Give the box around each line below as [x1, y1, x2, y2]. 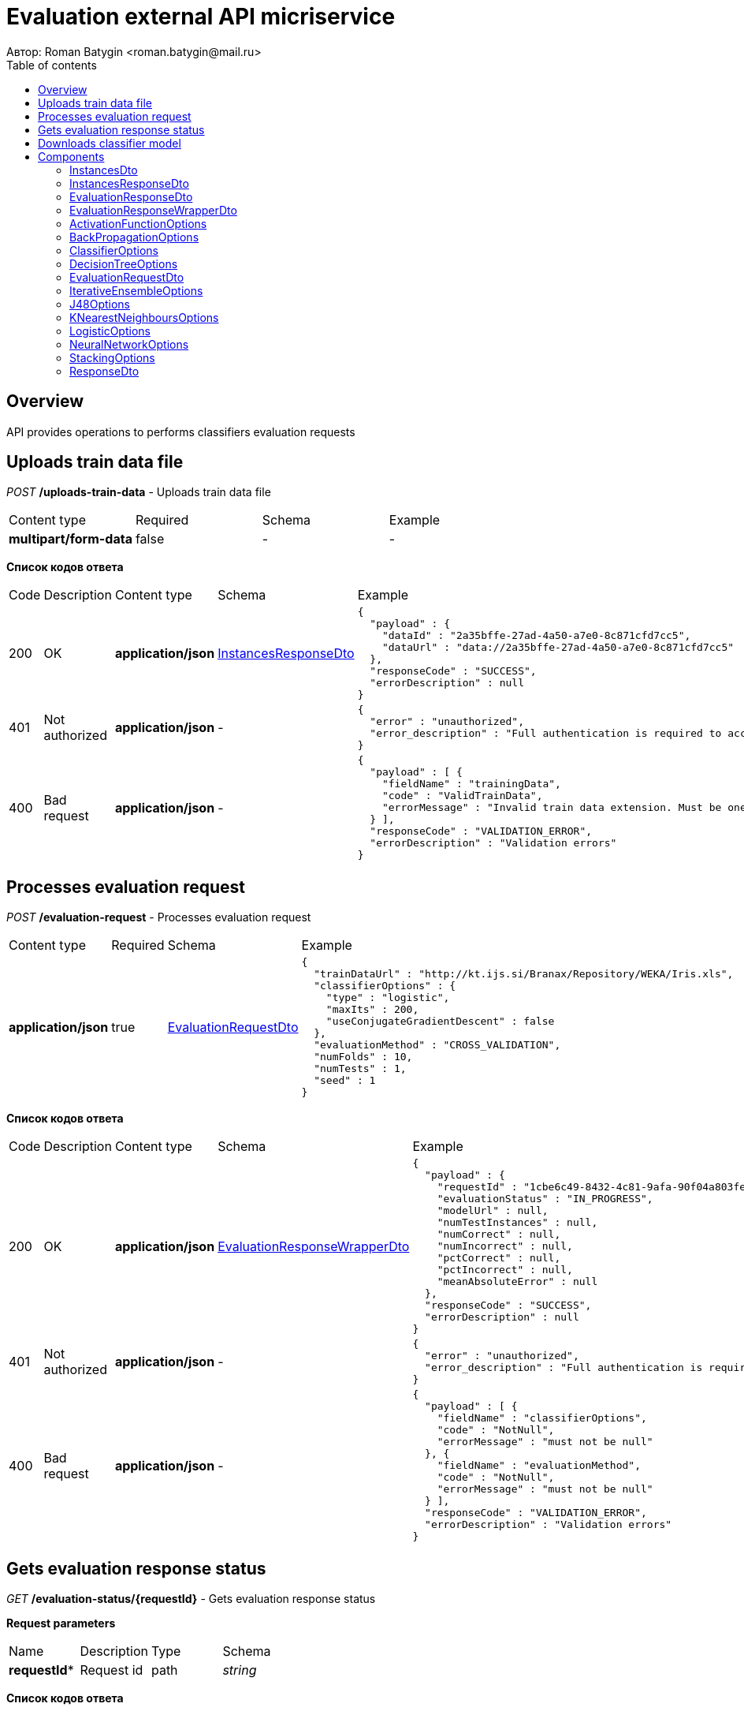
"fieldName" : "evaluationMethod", [437, 1459, 641, 1472]
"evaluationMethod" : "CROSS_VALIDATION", [314, 1039, 561, 1052]
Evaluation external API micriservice [6, 3, 396, 30]
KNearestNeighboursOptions [69, 310, 219, 324]
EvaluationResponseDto [69, 189, 193, 204]
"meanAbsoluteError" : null [437, 1276, 598, 1288]
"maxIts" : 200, [325, 1003, 419, 1016]
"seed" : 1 [314, 1074, 376, 1087]
